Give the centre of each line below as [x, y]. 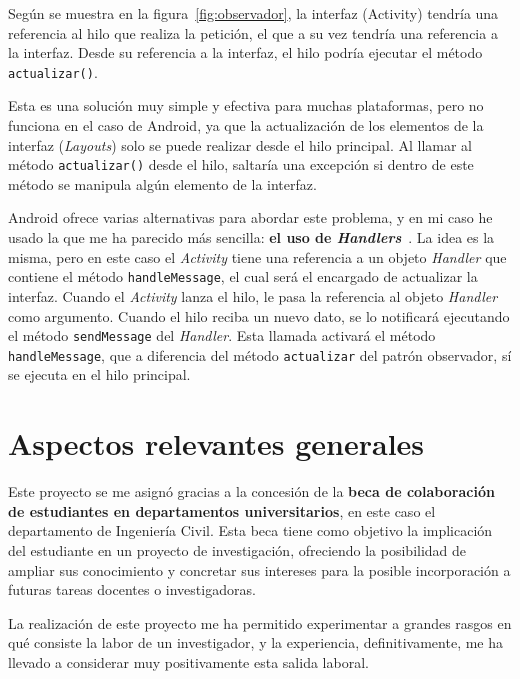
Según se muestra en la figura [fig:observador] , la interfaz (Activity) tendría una [253, 13]
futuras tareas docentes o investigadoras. [132, 589]
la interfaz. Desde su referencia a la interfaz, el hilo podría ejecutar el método [245, 52]
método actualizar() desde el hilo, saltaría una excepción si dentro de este [241, 164]
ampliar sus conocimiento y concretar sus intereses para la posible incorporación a [259, 569]
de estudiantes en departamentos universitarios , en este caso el [222, 510]
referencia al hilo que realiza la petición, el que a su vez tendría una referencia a [253, 32]
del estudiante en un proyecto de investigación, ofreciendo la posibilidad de [237, 549]
